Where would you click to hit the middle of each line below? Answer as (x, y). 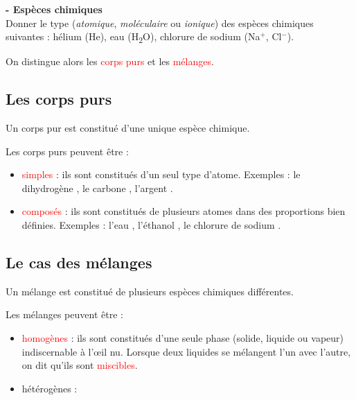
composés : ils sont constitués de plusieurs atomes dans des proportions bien (184, 211)
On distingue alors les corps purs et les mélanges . (110, 61)
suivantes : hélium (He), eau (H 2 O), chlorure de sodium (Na (133, 37)
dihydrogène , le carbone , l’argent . (97, 188)
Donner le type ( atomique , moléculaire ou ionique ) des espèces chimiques (160, 23)
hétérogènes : (50, 388)
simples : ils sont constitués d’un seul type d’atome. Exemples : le (161, 174)
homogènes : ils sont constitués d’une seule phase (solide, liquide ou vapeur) (183, 338)
